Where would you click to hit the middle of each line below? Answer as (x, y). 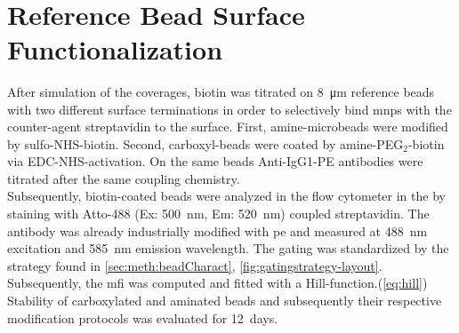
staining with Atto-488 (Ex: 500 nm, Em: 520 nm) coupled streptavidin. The (218, 214)
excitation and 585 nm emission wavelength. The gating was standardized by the (228, 248)
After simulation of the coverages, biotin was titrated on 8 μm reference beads (221, 91)
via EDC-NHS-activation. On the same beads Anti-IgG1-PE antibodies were (215, 161)
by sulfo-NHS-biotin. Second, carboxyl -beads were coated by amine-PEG (205, 143)
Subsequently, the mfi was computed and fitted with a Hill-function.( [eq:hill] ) (217, 283)
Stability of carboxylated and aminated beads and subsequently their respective (225, 301)
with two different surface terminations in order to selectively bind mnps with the (229, 109)
